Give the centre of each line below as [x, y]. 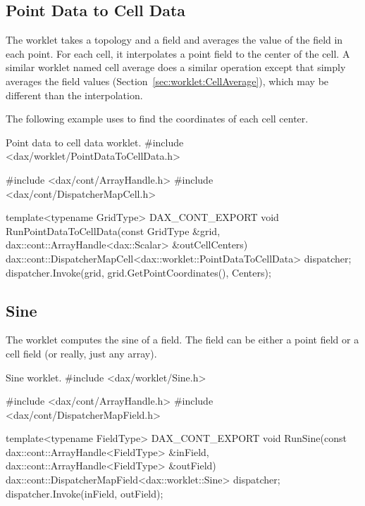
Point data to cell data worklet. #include [95, 142]
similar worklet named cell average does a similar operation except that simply [176, 67]
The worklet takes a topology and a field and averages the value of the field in [174, 40]
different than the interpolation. [74, 95]
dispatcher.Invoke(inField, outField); [85, 493]
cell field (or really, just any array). [81, 353]
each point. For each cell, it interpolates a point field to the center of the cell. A [178, 53]
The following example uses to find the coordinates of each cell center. [157, 119]
